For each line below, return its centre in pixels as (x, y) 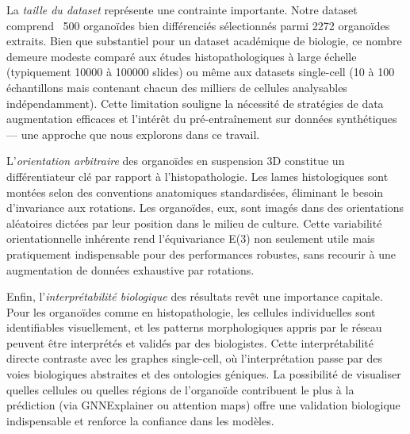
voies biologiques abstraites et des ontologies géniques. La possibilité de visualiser (204, 374)
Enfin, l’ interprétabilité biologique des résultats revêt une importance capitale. (195, 296)
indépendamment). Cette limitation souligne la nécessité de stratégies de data (195, 103)
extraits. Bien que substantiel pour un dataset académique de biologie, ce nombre (204, 41)
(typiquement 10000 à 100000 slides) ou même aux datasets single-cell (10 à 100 (201, 72)
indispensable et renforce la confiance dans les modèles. (140, 420)
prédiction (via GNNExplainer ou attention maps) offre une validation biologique (203, 405)
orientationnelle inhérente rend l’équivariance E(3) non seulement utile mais (191, 238)
